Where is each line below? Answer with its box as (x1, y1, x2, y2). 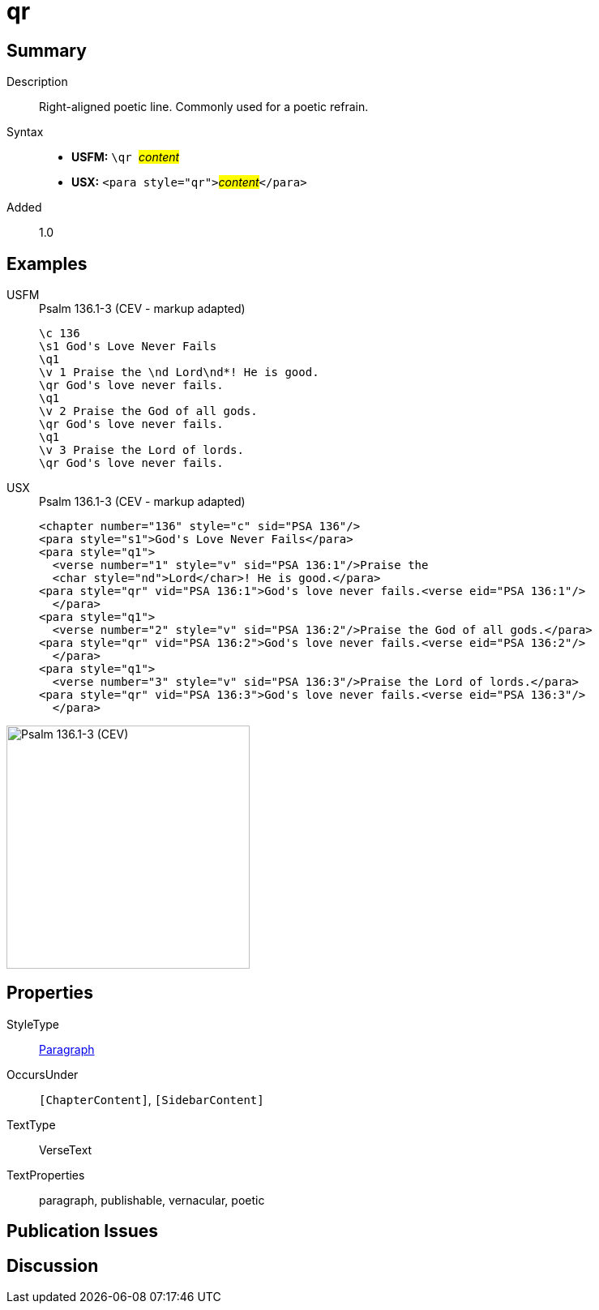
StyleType (6, 1017, 59, 1031)
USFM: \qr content (71, 150, 180, 165)
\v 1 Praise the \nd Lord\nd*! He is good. (39, 366, 319, 379)
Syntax (6, 125, 44, 139)
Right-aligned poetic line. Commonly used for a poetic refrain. (39, 100, 369, 114)
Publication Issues (6, 1221, 159, 1242)
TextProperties (6, 1167, 85, 1182)
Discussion (6, 1255, 99, 1276)
